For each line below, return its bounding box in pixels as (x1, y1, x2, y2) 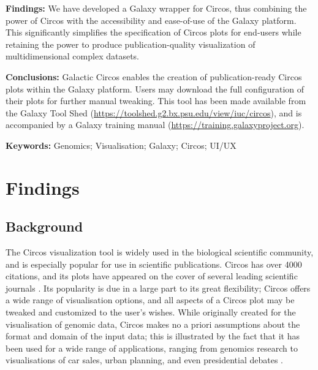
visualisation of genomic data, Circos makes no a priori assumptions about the (6, 317, 300, 330)
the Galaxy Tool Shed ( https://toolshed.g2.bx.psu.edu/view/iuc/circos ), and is (6, 106, 302, 119)
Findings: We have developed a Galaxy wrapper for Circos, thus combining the (6, 2, 307, 14)
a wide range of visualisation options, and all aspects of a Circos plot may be (6, 293, 295, 306)
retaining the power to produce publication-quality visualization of (6, 37, 256, 50)
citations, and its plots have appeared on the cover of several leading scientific (6, 270, 298, 282)
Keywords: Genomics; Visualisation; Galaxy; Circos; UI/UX (6, 138, 237, 151)
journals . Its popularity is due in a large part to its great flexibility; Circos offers (6, 281, 311, 294)
